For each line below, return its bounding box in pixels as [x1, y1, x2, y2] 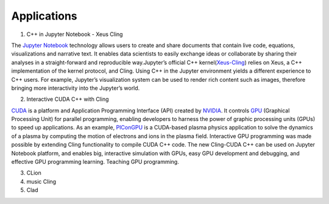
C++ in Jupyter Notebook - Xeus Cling [26, 31, 123, 38]
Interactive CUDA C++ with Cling [26, 95, 109, 103]
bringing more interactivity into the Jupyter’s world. [11, 84, 140, 92]
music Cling [26, 178, 57, 185]
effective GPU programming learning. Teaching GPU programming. [11, 158, 179, 166]
